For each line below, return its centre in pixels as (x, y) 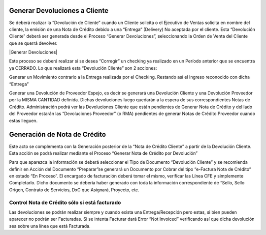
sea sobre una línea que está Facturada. (50, 226)
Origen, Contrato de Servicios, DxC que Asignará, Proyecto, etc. (74, 190)
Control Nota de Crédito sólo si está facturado (65, 203)
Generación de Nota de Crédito (57, 134)
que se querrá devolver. (33, 43)
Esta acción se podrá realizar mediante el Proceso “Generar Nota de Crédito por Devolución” (103, 153)
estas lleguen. (23, 120)
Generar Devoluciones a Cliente (59, 11)
